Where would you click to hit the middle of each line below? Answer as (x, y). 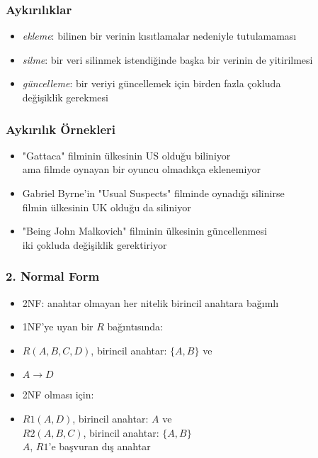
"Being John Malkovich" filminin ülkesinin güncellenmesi (144, 231)
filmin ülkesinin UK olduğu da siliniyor (107, 207)
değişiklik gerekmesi (65, 97)
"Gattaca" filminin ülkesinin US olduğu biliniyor (126, 155)
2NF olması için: (58, 395)
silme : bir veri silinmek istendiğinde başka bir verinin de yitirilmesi (167, 59)
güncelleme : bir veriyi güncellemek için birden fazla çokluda (152, 83)
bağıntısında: (135, 326)
